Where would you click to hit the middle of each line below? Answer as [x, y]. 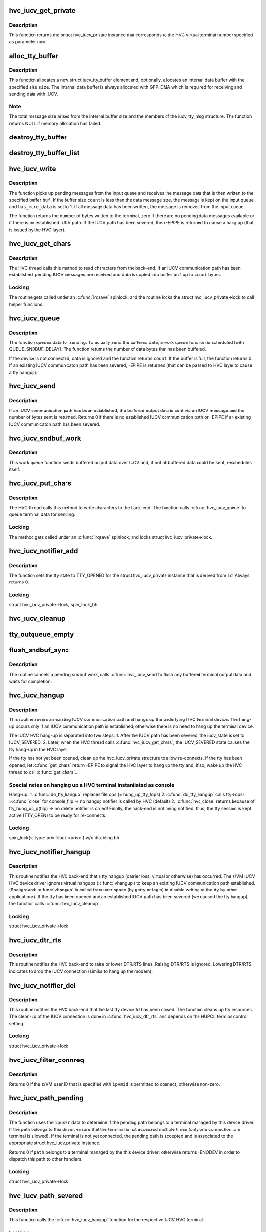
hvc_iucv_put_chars [40, 483]
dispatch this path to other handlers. [46, 1159]
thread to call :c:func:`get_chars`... [44, 772]
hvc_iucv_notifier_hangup [50, 852]
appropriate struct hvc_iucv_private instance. [55, 1143]
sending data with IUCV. [33, 94]
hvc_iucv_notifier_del [43, 985]
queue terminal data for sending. [42, 514]
